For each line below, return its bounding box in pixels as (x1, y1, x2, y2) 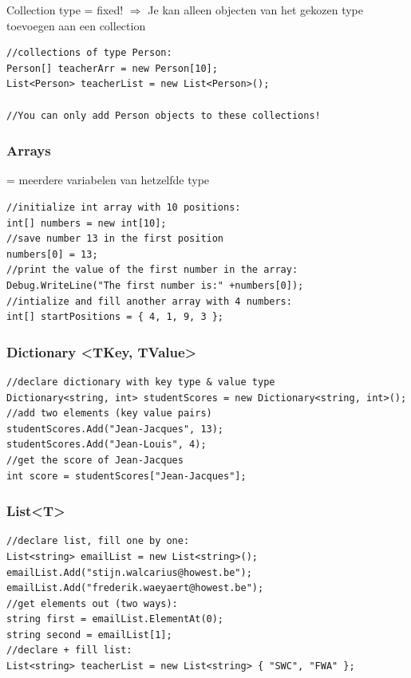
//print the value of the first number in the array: (6, 264, 298, 276)
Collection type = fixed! (6, 2, 124, 18)
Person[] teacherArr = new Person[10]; (6, 62, 218, 74)
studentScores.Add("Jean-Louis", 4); (6, 439, 207, 451)
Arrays (6, 140, 51, 160)
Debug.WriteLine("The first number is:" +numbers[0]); (6, 279, 304, 291)
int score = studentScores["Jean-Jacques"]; (6, 470, 247, 482)
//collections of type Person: (6, 47, 172, 59)
